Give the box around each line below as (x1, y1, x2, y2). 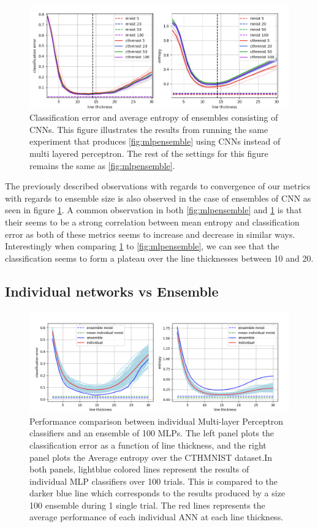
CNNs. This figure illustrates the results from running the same (29, 123, 268, 135)
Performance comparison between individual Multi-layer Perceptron (29, 414, 284, 427)
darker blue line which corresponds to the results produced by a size (29, 487, 286, 499)
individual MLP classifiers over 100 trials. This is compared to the (29, 474, 278, 487)
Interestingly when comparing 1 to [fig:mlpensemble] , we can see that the (5, 240, 279, 252)
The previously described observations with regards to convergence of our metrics (5, 180, 311, 192)
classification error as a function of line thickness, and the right (29, 438, 267, 451)
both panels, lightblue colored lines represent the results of (29, 463, 249, 476)
